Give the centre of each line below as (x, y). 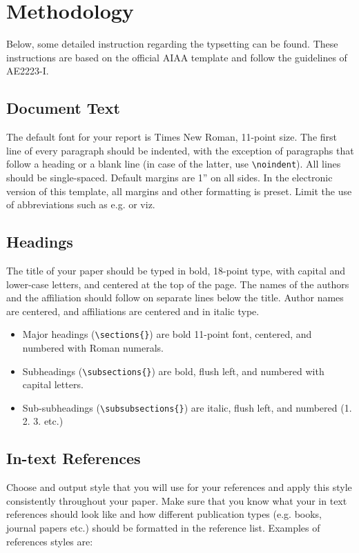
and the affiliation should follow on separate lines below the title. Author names (175, 298)
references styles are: (50, 541)
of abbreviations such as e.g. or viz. (81, 204)
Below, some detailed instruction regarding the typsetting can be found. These (172, 44)
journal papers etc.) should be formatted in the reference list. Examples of (163, 528)
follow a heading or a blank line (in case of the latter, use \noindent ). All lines (174, 164)
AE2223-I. (28, 71)
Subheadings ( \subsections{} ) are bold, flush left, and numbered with (173, 371)
